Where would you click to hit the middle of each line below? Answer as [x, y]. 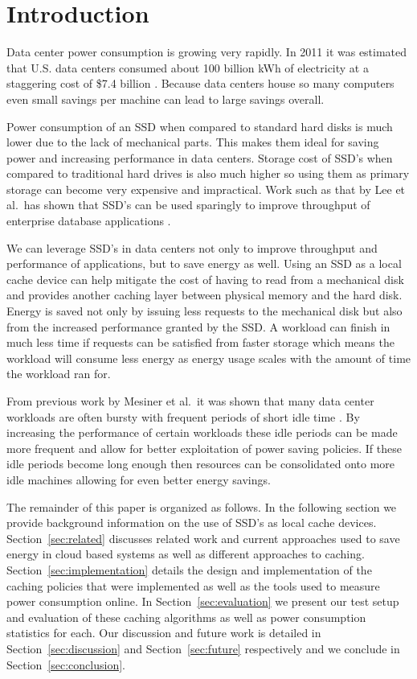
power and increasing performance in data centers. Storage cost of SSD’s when [200, 157]
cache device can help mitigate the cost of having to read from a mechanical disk [205, 279]
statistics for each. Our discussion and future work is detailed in [164, 633]
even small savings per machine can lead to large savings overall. [166, 99]
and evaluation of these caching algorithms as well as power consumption [186, 617]
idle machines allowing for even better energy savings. [139, 479]
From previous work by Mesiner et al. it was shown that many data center [190, 401]
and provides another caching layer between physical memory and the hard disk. [204, 295]
